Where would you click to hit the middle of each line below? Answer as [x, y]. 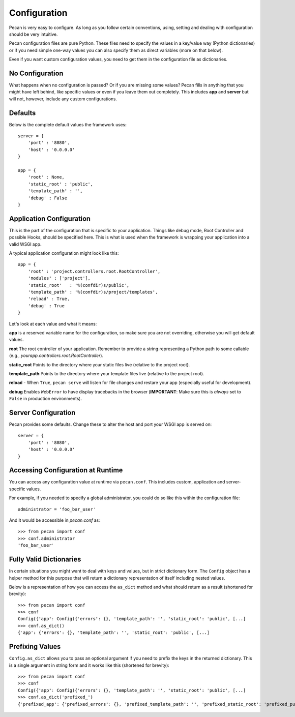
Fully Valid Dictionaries [45, 559]
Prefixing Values [35, 647]
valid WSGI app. [25, 244]
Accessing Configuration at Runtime [66, 470]
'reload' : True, [49, 299]
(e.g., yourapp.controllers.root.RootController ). [56, 356]
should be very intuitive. [33, 34]
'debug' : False [47, 198]
